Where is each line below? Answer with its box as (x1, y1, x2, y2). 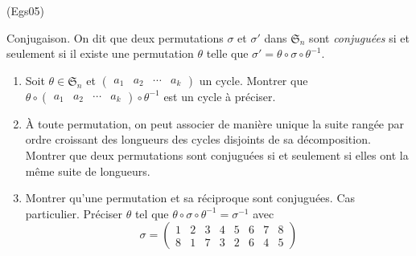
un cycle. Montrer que (199, 71, 308, 88)
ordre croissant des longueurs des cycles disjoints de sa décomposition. (25, 131, 371, 148)
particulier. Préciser (25, 205, 123, 221)
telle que (206, 45, 249, 62)
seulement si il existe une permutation (6, 45, 194, 62)
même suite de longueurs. (25, 162, 150, 179)
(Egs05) (6, 2, 44, 18)
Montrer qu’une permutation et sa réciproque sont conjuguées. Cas (25, 189, 356, 206)
